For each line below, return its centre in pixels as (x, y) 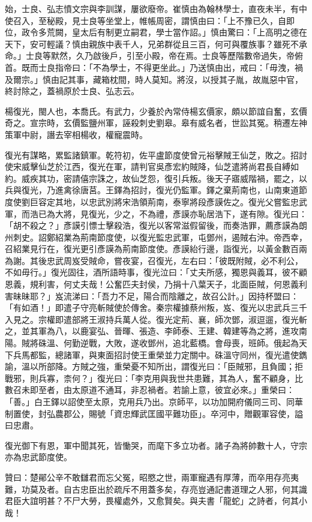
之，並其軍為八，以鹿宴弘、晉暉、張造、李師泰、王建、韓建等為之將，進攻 (152, 331)
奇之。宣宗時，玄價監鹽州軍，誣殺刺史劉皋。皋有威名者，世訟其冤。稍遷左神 (156, 123)
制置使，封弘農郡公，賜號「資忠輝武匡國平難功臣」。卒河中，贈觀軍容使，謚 (154, 413)
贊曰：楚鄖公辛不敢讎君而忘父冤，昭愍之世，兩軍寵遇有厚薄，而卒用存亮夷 (152, 477)
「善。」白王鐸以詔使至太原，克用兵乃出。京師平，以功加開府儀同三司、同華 (154, 401)
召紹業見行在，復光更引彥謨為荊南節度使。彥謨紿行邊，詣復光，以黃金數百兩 (156, 249)
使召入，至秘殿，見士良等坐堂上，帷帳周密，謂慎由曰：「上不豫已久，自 (145, 20)
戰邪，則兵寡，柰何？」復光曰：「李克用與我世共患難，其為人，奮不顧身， (150, 378)
